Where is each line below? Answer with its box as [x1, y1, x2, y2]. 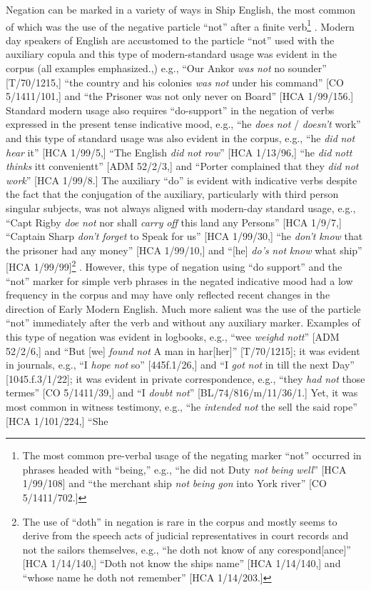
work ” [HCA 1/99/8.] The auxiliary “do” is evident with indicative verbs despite [6, 172, 357, 187]
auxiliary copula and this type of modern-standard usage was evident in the [6, 46, 337, 61]
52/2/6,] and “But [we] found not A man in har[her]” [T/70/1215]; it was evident [6, 343, 360, 358]
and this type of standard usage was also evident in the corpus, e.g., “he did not [6, 131, 355, 145]
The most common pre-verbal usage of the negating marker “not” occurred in [22, 448, 362, 463]
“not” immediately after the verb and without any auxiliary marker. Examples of [6, 315, 360, 330]
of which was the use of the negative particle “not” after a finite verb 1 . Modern [6, 16, 355, 34]
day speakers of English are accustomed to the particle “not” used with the [6, 32, 335, 47]
